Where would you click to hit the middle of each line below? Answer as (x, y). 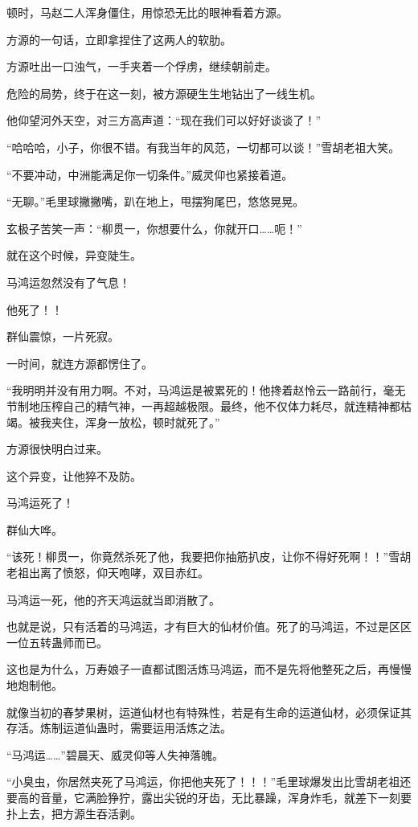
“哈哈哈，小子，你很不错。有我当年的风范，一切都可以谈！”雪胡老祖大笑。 (203, 147)
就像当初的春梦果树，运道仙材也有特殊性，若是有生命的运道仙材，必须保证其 (209, 712)
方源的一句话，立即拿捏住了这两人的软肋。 (119, 39)
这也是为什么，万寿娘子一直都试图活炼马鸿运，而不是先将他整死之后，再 (198, 669)
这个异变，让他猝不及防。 (74, 475)
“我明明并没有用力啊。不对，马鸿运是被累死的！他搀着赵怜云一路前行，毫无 (206, 390)
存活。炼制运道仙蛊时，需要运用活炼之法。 (119, 728)
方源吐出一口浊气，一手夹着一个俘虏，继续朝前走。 (141, 66)
